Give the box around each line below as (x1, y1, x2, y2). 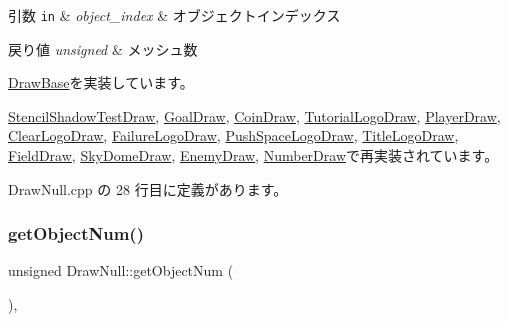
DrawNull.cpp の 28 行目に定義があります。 (8, 178, 288, 199)
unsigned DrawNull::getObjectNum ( (8, 260, 234, 281)
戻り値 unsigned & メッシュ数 (8, 38, 198, 59)
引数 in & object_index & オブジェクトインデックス (8, 5, 341, 25)
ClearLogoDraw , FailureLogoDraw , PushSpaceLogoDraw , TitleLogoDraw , (8, 125, 459, 146)
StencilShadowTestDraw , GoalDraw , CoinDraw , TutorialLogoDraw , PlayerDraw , (8, 105, 501, 126)
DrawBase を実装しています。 (8, 72, 194, 93)
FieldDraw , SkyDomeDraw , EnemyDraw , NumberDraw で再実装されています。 (8, 145, 499, 166)
